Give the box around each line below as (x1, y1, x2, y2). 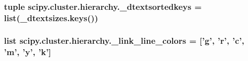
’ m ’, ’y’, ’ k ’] (4, 45, 52, 58)
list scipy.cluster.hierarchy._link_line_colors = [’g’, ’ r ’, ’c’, (4, 34, 245, 46)
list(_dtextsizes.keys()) (4, 11, 98, 24)
